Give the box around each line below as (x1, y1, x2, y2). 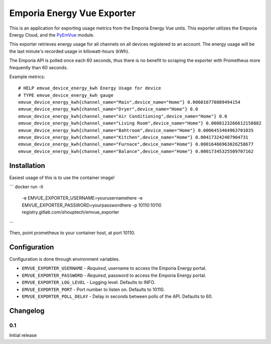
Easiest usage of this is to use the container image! (9, 175, 115, 181)
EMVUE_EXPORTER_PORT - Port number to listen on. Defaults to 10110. (22, 286, 165, 292)
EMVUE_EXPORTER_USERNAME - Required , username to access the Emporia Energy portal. (22, 265, 207, 271)
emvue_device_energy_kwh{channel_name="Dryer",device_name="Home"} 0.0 (18, 106, 198, 112)
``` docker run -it (9, 184, 44, 190)
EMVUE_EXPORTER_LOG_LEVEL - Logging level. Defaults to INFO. (22, 279, 156, 285)
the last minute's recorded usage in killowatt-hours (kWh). (9, 48, 130, 54)
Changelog (9, 306, 45, 315)
